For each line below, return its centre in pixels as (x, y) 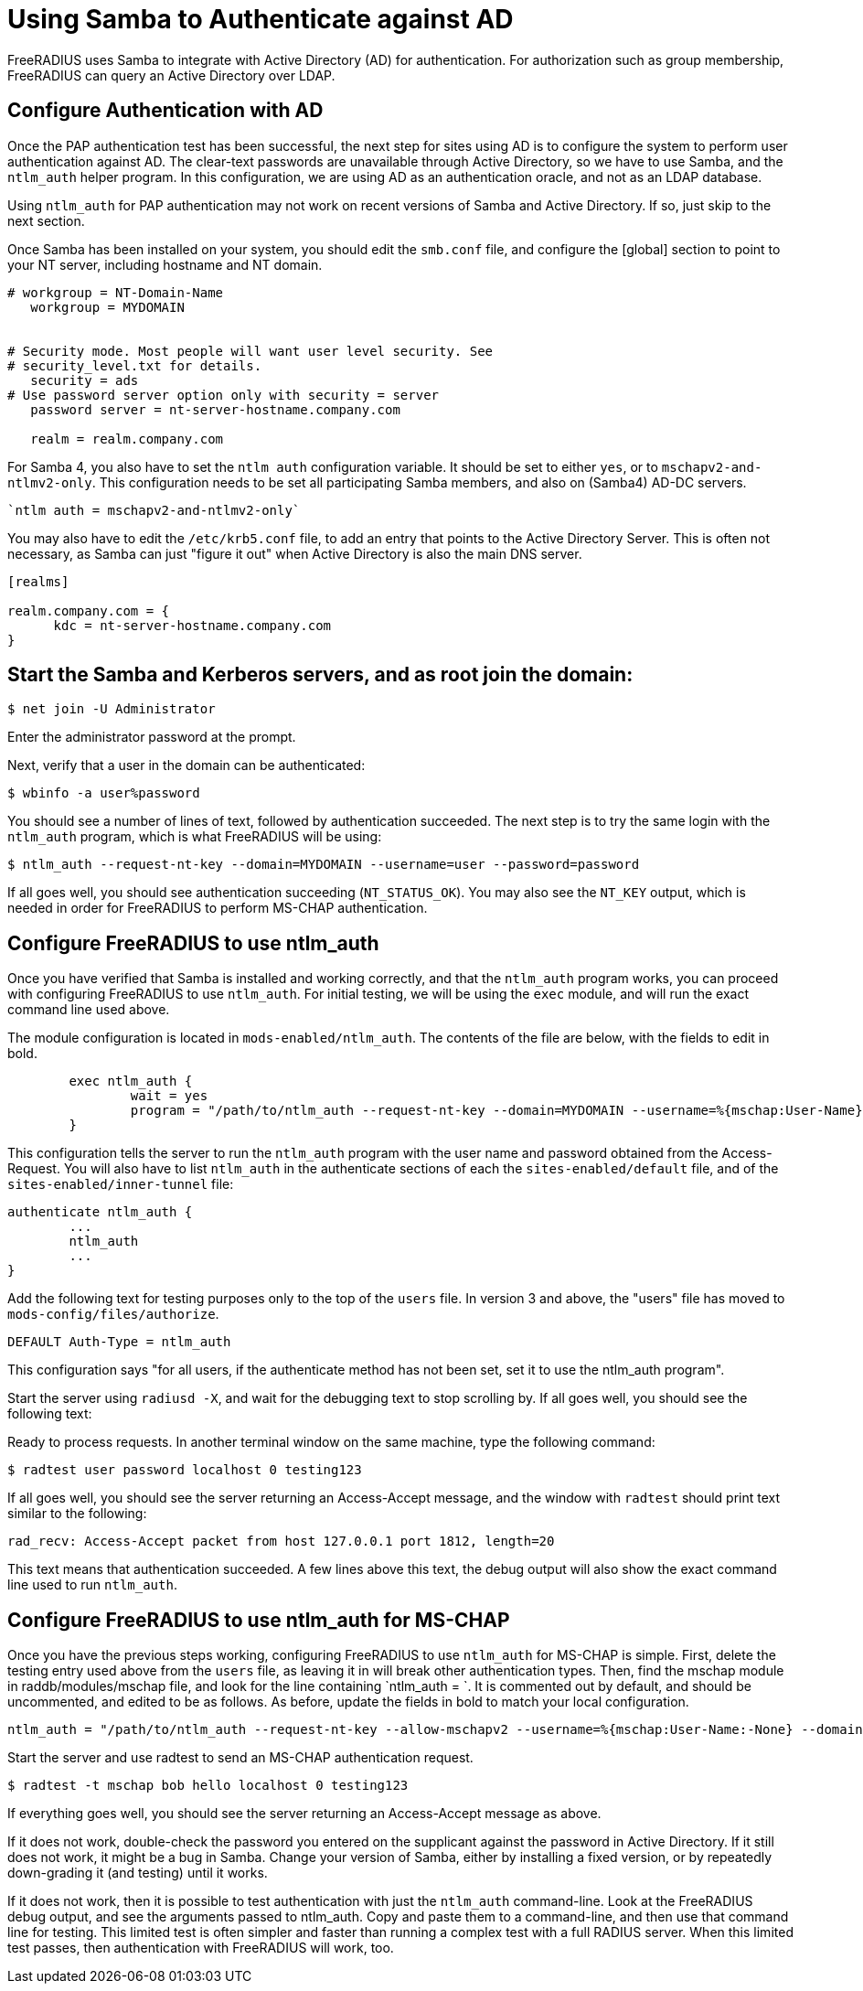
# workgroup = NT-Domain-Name (116, 292)
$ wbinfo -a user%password (104, 793)
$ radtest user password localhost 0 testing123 (185, 1470)
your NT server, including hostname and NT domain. (165, 264)
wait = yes (169, 1096)
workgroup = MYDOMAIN (107, 307)
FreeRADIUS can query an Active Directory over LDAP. (171, 75)
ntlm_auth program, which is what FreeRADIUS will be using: (195, 837)
